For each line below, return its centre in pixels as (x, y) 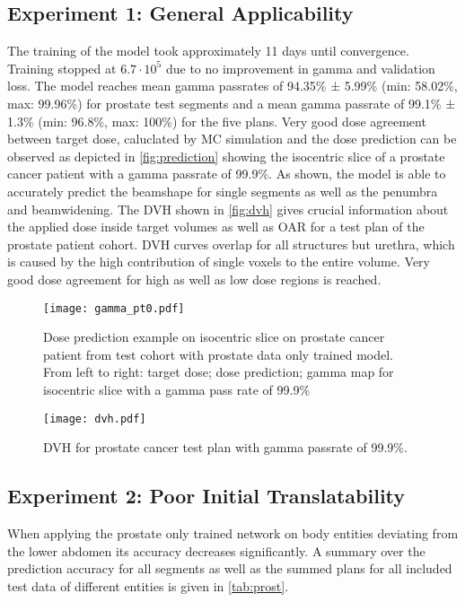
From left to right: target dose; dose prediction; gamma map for (219, 372)
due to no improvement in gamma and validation (300, 68)
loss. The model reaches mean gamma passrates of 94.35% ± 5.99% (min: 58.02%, (232, 86)
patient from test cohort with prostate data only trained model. (218, 354)
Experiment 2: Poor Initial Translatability (206, 496)
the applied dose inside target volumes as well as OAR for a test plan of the (216, 227)
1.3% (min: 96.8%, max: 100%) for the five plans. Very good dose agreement (217, 121)
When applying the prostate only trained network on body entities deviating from (233, 533)
